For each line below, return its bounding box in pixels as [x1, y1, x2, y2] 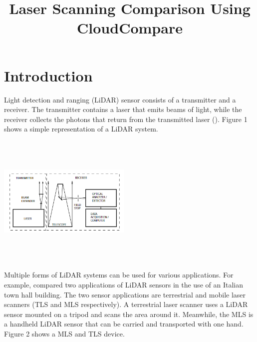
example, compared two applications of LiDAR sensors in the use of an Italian [4, 279, 243, 290]
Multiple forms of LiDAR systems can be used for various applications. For [4, 269, 234, 280]
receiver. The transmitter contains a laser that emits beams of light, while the [4, 104, 242, 114]
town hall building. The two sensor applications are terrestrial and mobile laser [4, 289, 246, 299]
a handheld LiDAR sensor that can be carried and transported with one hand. [4, 318, 244, 329]
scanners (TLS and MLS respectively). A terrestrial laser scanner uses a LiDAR [4, 299, 248, 309]
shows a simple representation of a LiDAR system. [4, 123, 158, 134]
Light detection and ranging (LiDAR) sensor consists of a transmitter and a [4, 94, 236, 104]
